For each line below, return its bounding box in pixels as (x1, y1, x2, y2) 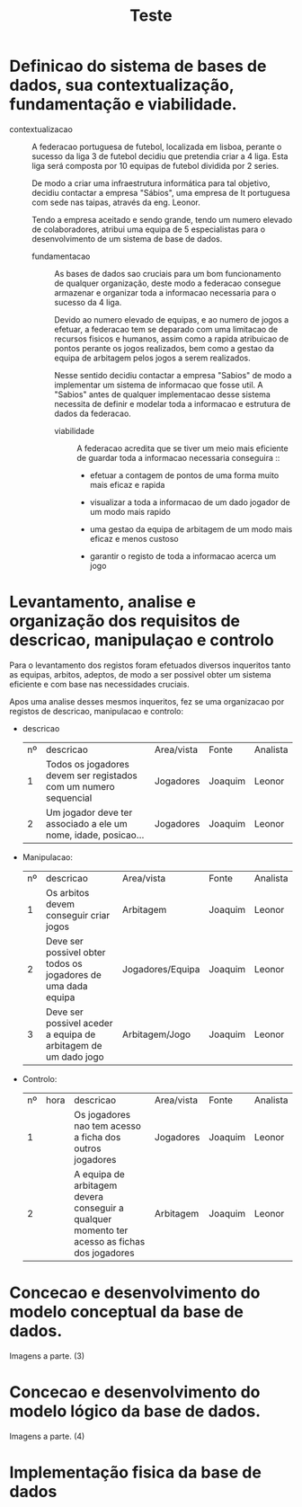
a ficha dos (74, 1130, 121, 1143)
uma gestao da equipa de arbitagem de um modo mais (89, 523, 293, 535)
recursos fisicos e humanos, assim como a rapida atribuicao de (54, 333, 289, 344)
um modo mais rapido (89, 506, 171, 517)
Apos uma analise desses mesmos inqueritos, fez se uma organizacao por (9, 696, 285, 706)
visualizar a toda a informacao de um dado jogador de (89, 496, 290, 508)
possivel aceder (45, 1016, 113, 1029)
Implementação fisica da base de (9, 1462, 262, 1483)
